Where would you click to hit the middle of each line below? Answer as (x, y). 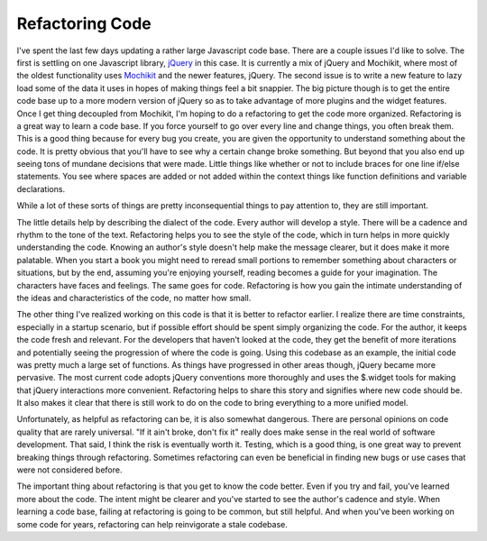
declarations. (41, 188)
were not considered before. (69, 470)
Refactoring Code (84, 23)
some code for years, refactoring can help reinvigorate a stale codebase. (152, 524)
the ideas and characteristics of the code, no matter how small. (134, 298)
